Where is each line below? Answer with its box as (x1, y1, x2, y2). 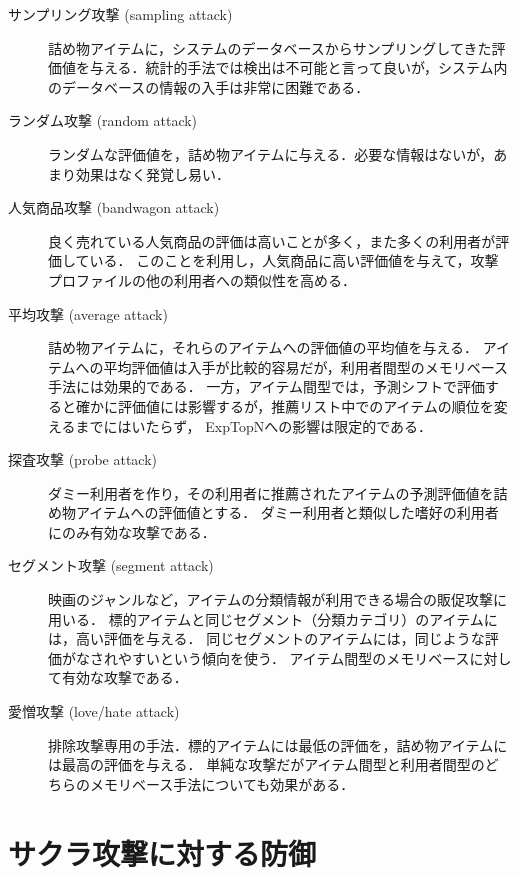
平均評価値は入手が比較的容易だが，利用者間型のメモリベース (103, 356, 509, 377)
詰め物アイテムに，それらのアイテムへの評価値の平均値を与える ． (48, 337, 479, 358)
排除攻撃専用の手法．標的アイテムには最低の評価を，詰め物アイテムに (48, 734, 508, 755)
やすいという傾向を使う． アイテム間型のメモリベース (117, 647, 470, 668)
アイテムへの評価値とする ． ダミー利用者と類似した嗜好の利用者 (75, 502, 499, 523)
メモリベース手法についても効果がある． (89, 773, 355, 794)
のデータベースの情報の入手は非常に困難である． (48, 76, 370, 97)
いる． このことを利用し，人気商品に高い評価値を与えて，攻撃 (89, 250, 499, 271)
